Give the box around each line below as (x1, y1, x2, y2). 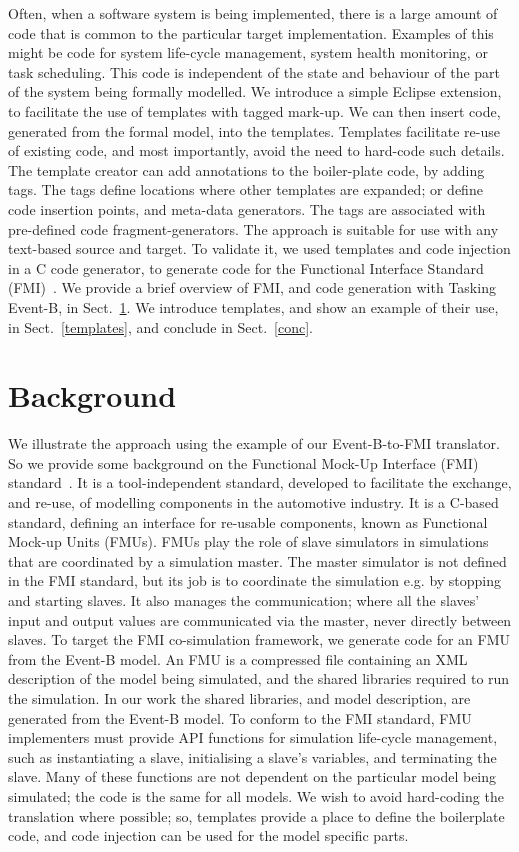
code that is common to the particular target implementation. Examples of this (8, 22, 494, 43)
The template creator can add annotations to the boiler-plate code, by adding (8, 159, 485, 180)
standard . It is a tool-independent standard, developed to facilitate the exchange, (8, 472, 512, 493)
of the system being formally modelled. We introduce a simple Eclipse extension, (8, 81, 502, 102)
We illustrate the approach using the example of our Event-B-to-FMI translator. (8, 433, 500, 454)
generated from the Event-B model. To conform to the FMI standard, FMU (8, 707, 472, 728)
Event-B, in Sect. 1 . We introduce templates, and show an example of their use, (8, 296, 499, 317)
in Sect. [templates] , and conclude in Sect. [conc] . (8, 316, 314, 337)
